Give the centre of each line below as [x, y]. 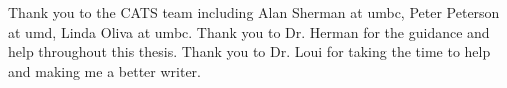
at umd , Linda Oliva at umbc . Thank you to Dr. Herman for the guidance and [249, 31]
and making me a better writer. [105, 70]
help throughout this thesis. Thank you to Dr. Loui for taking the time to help [249, 51]
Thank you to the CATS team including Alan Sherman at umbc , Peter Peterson [254, 12]
